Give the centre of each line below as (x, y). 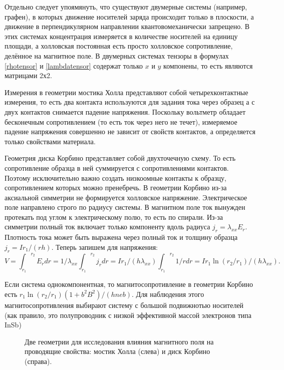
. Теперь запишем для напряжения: (104, 247)
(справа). (38, 361)
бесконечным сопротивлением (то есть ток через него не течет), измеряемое (121, 121)
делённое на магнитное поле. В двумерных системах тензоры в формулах (117, 55)
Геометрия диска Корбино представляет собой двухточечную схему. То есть (120, 158)
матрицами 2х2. (29, 75)
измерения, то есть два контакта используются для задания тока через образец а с (130, 102)
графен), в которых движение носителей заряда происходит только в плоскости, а (129, 16)
